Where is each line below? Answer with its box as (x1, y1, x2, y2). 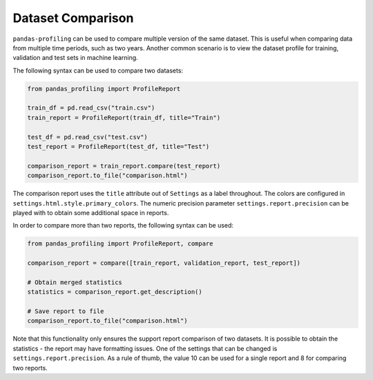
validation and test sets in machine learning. (12, 54, 138, 62)
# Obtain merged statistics (27, 278, 122, 286)
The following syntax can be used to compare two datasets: (12, 66, 183, 74)
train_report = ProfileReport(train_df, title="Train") (27, 114, 221, 121)
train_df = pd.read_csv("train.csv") (27, 104, 155, 112)
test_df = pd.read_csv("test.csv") (27, 133, 148, 141)
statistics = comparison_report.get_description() (27, 288, 203, 296)
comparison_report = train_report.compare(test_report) (27, 162, 221, 170)
